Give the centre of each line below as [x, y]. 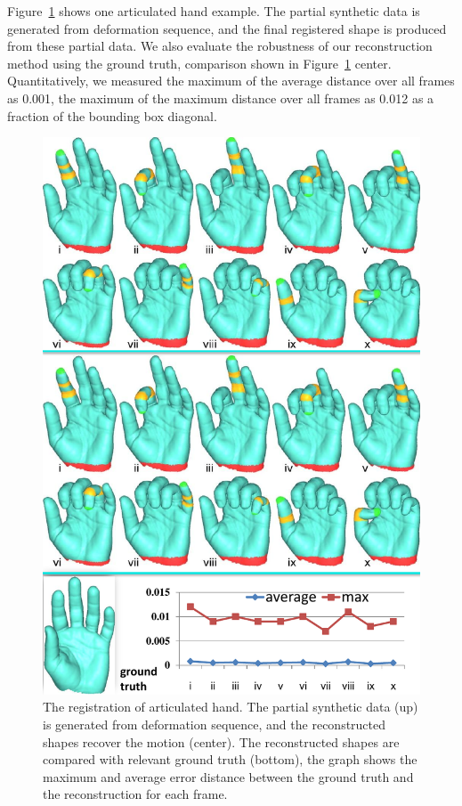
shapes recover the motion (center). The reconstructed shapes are [221, 741]
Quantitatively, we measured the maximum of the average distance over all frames [231, 81]
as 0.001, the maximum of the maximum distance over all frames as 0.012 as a [221, 98]
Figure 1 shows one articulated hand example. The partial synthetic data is [214, 11]
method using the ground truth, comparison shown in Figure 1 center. [199, 63]
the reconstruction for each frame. [135, 794]
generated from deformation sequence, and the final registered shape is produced [227, 28]
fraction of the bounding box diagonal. [112, 115]
